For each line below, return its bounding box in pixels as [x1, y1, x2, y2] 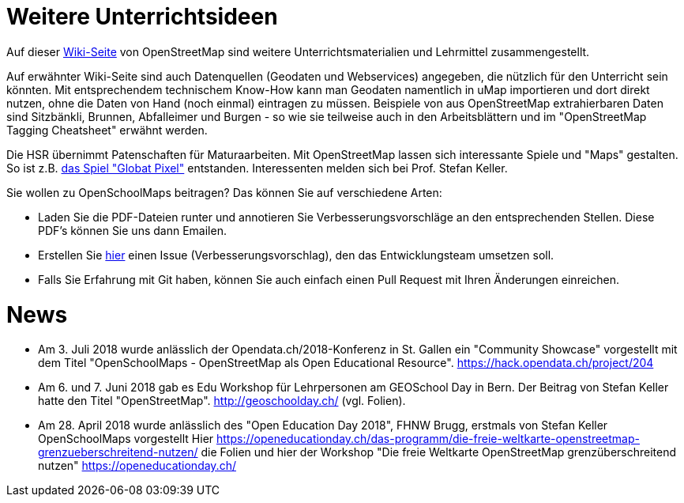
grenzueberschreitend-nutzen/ [38, 445, 198, 460]
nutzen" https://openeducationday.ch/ [38, 459, 236, 473]
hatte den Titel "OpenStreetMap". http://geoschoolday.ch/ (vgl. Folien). [38, 394, 406, 408]
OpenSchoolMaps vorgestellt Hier [38, 432, 214, 446]
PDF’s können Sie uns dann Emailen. [38, 223, 227, 237]
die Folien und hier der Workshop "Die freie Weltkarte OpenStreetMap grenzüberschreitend [201, 445, 677, 460]
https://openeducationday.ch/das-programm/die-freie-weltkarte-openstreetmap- [216, 432, 640, 446]
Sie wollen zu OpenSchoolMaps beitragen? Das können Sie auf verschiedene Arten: [6, 185, 442, 199]
